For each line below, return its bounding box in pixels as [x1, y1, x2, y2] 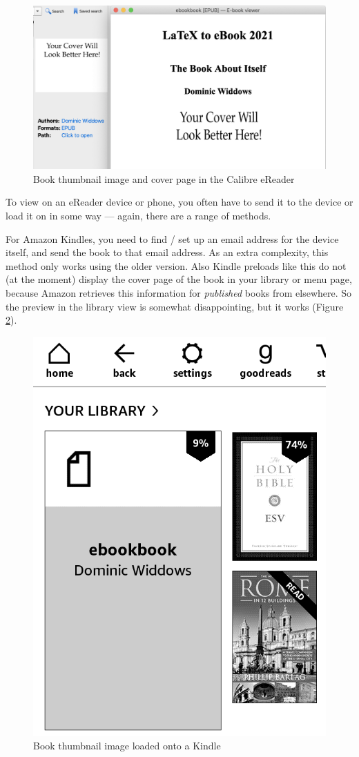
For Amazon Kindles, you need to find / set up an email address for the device [6, 231, 339, 246]
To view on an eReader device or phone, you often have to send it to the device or [6, 195, 353, 209]
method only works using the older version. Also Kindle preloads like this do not [6, 258, 347, 273]
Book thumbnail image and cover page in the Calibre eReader [33, 171, 295, 186]
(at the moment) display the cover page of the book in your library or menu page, [6, 272, 352, 286]
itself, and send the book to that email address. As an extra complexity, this [6, 245, 329, 259]
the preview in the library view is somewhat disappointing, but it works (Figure [6, 299, 344, 313]
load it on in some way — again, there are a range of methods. [6, 208, 271, 223]
